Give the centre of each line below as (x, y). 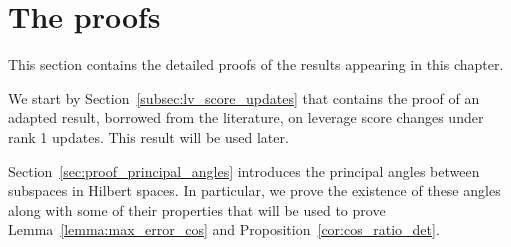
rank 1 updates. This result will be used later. (148, 136)
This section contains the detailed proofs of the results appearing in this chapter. (256, 64)
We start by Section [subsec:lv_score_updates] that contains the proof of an (244, 97)
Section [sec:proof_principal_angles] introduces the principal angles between (244, 170)
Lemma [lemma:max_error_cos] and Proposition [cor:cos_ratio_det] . (224, 229)
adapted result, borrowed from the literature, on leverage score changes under (246, 117)
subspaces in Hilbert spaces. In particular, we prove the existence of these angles (254, 190)
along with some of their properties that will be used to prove (197, 209)
